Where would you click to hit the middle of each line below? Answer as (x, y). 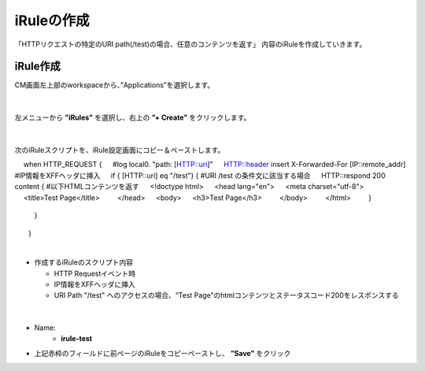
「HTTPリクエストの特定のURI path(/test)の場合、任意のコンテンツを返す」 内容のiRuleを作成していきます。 (190, 44)
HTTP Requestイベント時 (95, 273)
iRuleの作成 (52, 20)
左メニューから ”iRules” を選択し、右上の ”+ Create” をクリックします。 (133, 117)
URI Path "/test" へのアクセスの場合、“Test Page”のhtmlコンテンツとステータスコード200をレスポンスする (226, 295)
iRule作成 (37, 67)
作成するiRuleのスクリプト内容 (84, 262)
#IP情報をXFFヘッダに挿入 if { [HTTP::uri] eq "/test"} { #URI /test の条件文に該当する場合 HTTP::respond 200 (200, 175)
